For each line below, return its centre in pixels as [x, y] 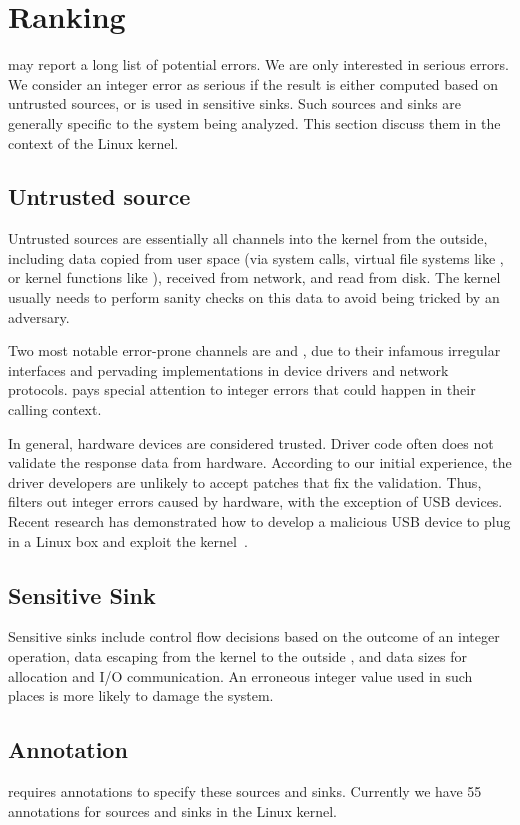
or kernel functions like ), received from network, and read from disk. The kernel [254, 277]
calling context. [55, 409]
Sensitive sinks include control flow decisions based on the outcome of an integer [254, 636]
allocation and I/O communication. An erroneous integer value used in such [240, 675]
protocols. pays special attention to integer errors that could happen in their [242, 389]
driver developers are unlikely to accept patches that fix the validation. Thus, [245, 481]
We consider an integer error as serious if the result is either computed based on [253, 83]
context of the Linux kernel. [93, 142]
